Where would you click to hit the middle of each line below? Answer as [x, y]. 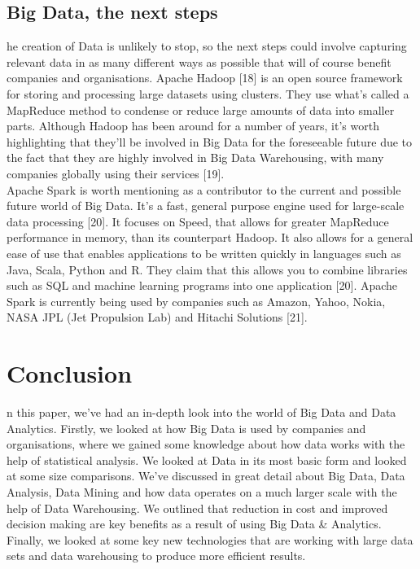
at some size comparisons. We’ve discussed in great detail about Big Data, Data [206, 476]
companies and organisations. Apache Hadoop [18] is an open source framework [205, 78]
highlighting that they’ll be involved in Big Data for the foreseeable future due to [210, 141]
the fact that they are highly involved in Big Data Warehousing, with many [195, 158]
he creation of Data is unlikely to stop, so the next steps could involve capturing [207, 46]
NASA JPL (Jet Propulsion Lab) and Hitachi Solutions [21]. [157, 317]
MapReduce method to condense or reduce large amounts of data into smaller [201, 109]
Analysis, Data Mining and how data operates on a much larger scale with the [202, 491]
